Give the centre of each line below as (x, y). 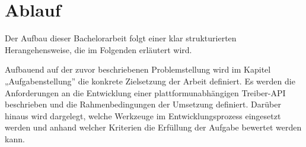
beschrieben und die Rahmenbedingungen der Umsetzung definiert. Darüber (143, 104)
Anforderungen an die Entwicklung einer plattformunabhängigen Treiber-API (145, 92)
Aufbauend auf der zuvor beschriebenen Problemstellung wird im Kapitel (138, 69)
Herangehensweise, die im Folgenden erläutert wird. (98, 49)
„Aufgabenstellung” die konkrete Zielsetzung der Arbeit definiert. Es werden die (150, 81)
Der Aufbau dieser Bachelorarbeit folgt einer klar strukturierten (121, 38)
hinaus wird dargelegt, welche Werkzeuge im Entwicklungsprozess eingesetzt (143, 115)
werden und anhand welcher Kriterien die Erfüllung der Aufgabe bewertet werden (153, 127)
